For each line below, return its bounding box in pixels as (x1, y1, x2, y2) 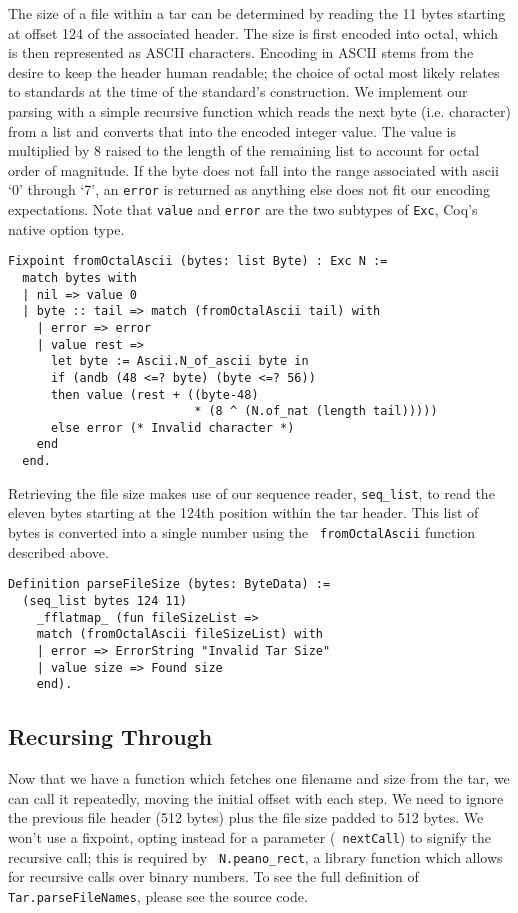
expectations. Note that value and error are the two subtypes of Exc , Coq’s (8, 199, 478, 219)
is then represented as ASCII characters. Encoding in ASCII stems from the (8, 42, 474, 63)
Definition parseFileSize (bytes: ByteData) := (8, 577, 331, 592)
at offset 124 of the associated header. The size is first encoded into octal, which (8, 22, 499, 43)
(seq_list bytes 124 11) (22, 593, 187, 608)
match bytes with (22, 270, 137, 285)
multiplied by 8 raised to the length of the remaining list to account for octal (8, 140, 480, 161)
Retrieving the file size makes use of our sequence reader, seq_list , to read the (8, 482, 495, 503)
